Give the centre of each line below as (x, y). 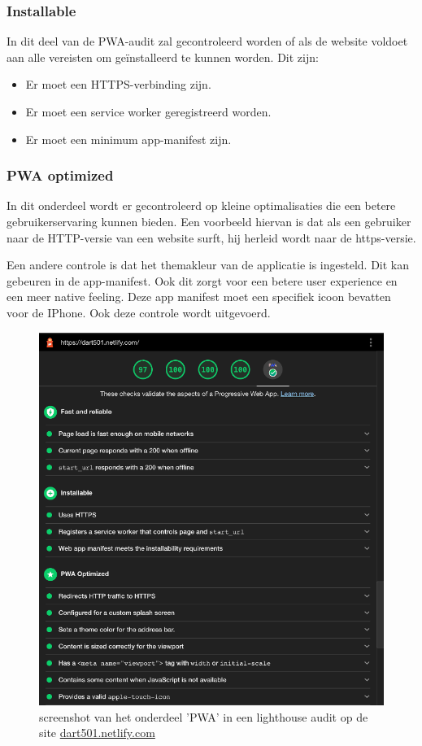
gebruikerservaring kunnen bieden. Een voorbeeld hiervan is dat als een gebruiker (209, 221)
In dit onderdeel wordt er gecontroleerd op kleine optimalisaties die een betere (201, 205)
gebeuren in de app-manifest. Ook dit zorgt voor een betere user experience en (202, 280)
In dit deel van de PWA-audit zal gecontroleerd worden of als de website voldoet (207, 41)
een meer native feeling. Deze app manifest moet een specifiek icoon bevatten (199, 297)
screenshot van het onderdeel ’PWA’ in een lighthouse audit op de (204, 716)
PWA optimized (60, 175)
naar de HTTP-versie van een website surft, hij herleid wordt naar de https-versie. (211, 237)
